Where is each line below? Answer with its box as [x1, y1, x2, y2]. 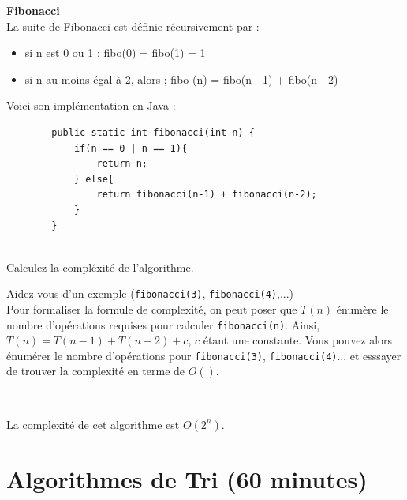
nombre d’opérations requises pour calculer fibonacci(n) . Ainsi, [6, 316, 320, 333]
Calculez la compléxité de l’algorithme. [6, 258, 194, 275]
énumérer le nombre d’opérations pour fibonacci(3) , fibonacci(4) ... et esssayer [6, 347, 401, 363]
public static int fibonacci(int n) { [51, 126, 255, 138]
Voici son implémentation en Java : [6, 97, 176, 114]
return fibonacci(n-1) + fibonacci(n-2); [96, 189, 317, 201]
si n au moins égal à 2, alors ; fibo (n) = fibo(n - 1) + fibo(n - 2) [24, 70, 338, 87]
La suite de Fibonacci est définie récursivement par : [6, 17, 260, 34]
